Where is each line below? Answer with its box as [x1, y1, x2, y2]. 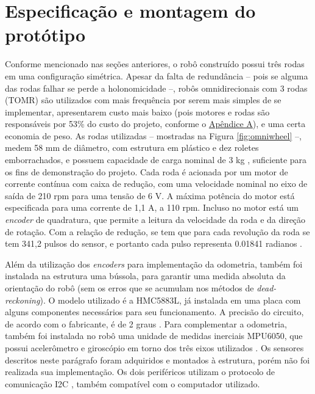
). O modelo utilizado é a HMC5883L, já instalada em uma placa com [40, 293, 301, 306]
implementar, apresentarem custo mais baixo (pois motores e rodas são [5, 105, 270, 118]
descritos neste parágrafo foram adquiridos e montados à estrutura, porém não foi [5, 353, 310, 366]
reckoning [5, 293, 40, 306]
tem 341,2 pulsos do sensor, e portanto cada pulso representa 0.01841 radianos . [5, 237, 303, 250]
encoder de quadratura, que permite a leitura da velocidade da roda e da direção [5, 213, 306, 226]
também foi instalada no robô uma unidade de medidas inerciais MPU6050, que [5, 329, 303, 342]
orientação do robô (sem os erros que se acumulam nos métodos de [5, 282, 254, 294]
